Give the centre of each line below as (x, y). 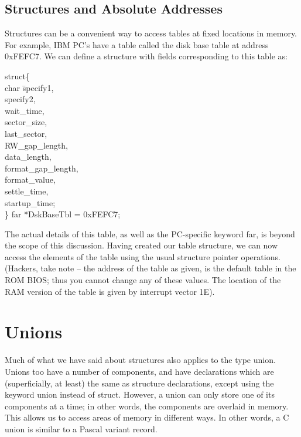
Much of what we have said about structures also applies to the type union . (140, 360)
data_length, (28, 157)
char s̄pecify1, (29, 87)
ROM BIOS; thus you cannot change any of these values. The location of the (143, 280)
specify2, (20, 99)
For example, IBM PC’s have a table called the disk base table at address (137, 44)
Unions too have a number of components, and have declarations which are (139, 371)
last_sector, (26, 133)
